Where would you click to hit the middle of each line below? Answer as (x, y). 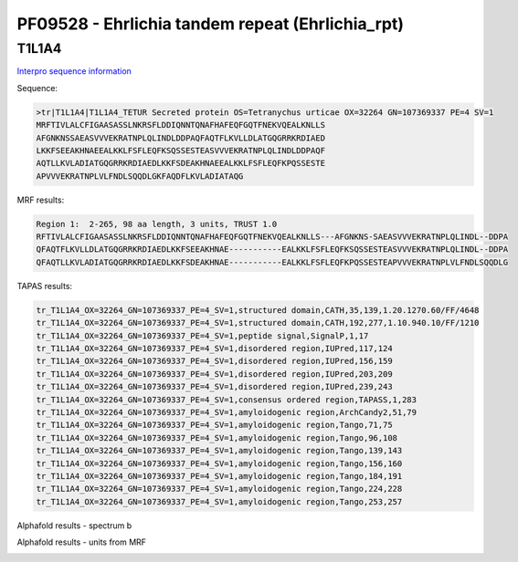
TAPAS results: (45, 286)
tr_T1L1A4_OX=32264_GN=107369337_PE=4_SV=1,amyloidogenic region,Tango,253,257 (219, 501)
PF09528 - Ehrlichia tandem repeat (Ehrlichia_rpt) (210, 24)
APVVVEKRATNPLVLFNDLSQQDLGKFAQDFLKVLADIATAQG (140, 176)
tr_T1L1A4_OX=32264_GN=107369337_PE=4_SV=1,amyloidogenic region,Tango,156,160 (219, 463)
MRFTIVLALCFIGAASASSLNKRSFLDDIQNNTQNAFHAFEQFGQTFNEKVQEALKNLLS (181, 125)
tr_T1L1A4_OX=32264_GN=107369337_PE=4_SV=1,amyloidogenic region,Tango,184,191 (219, 476)
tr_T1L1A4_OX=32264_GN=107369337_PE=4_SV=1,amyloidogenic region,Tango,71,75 (214, 425)
